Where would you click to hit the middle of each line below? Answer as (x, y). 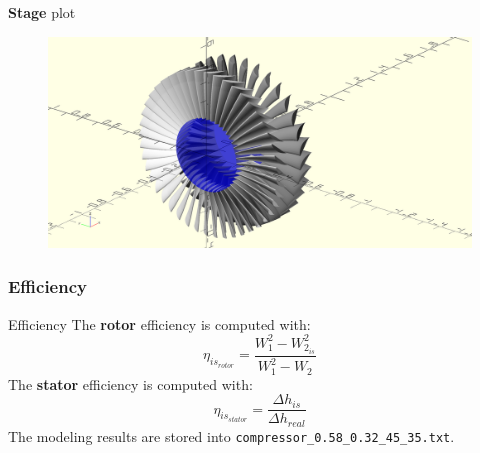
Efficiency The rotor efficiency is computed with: (159, 323)
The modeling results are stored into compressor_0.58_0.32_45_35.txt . (231, 435)
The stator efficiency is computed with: (130, 383)
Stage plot (42, 12)
